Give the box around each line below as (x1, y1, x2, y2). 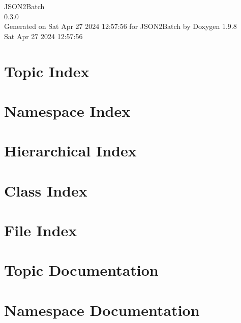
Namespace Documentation (4, 299, 200, 320)
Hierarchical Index (4, 140, 137, 161)
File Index (4, 220, 77, 241)
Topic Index (4, 60, 89, 81)
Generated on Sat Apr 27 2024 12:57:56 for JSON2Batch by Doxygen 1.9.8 (4, 21, 237, 31)
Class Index (4, 180, 87, 201)
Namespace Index (4, 100, 131, 121)
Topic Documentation (4, 260, 159, 280)
